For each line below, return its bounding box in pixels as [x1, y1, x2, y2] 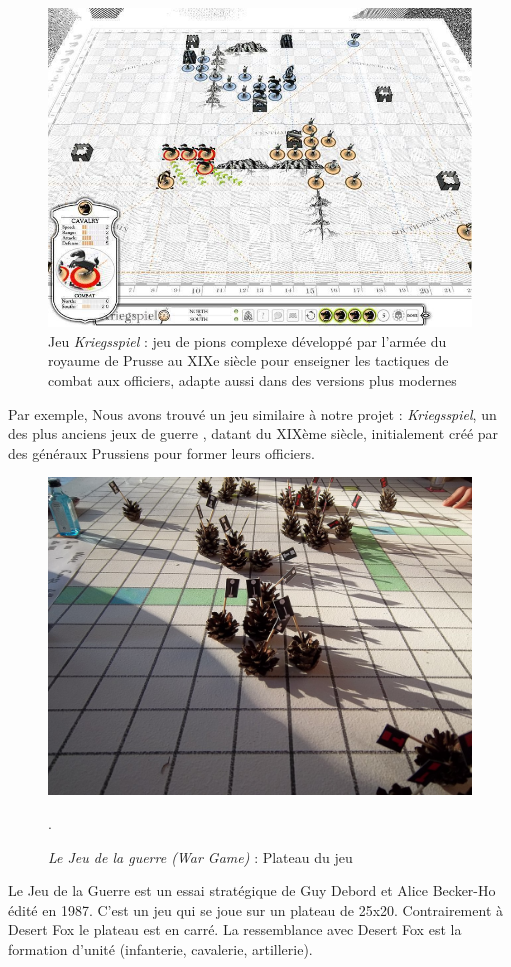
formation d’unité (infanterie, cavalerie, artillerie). [8, 938, 313, 959]
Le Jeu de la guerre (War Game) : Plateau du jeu [48, 846, 353, 867]
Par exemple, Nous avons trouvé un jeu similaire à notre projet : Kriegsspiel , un [8, 403, 497, 424]
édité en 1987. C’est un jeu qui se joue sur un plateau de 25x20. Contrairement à [8, 899, 503, 920]
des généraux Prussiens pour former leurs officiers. [8, 442, 315, 463]
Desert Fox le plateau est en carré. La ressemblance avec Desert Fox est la [8, 919, 462, 940]
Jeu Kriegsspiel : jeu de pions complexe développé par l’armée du [48, 330, 447, 351]
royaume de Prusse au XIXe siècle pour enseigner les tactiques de [48, 350, 449, 371]
